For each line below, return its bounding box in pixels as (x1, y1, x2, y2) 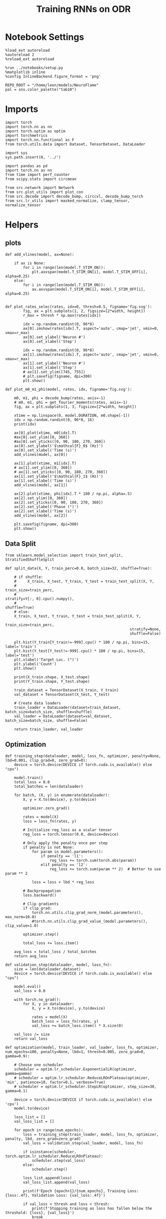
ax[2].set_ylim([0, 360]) (14, 496, 68, 501)
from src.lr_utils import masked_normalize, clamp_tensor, (5, 198, 130, 203)
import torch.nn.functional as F (5, 137, 75, 142)
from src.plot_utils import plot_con (5, 189, 83, 194)
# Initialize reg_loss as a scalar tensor (23, 827, 112, 832)
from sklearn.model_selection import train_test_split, (5, 553, 123, 558)
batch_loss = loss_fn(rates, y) (31, 1019, 99, 1024)
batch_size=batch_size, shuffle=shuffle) (5, 709, 92, 714)
